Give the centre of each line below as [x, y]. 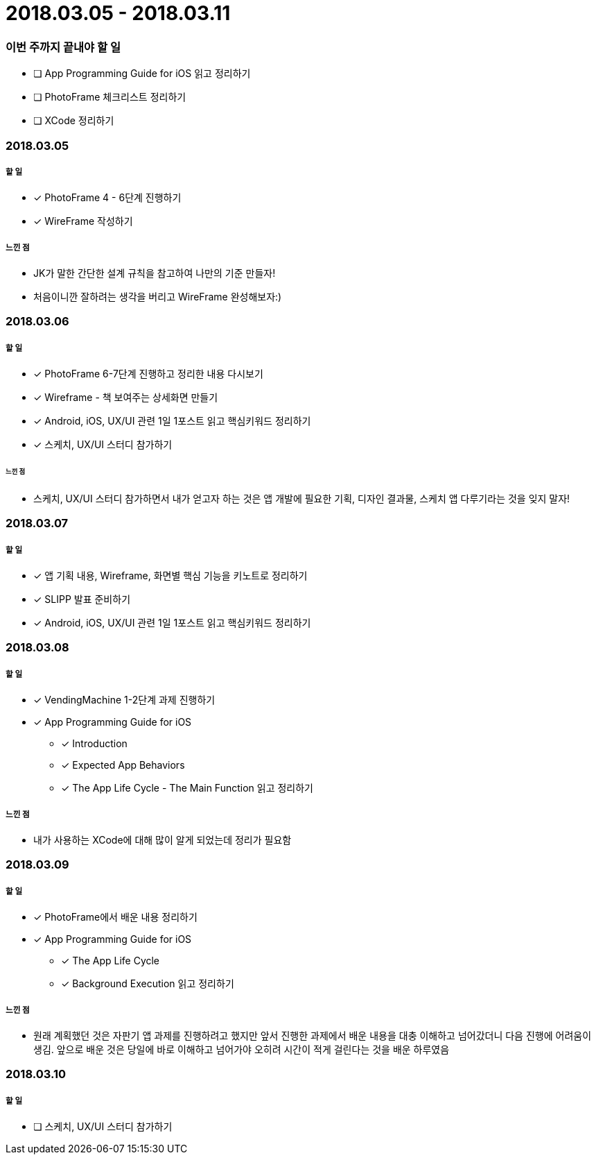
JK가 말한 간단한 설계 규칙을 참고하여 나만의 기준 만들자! [155, 273]
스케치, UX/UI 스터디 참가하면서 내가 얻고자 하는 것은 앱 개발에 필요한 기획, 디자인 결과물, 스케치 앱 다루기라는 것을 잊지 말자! [302, 498]
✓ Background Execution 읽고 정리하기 [148, 984]
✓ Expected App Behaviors [123, 765]
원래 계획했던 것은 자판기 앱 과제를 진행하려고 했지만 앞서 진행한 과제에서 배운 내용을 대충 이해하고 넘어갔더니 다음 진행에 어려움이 [313, 1035]
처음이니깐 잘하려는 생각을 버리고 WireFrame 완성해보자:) [158, 297]
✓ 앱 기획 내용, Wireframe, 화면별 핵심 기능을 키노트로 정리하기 [170, 576]
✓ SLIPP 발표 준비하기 [82, 599]
